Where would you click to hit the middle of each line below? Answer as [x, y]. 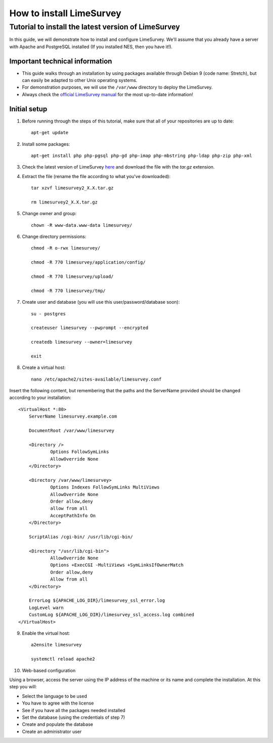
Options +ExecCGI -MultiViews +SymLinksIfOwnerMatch [117, 565]
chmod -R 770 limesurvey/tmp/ [69, 291]
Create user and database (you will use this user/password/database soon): [101, 302]
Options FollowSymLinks [80, 452]
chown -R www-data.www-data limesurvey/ [82, 225]
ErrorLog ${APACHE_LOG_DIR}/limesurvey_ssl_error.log [97, 601]
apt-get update [50, 133]
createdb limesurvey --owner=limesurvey [82, 342]
